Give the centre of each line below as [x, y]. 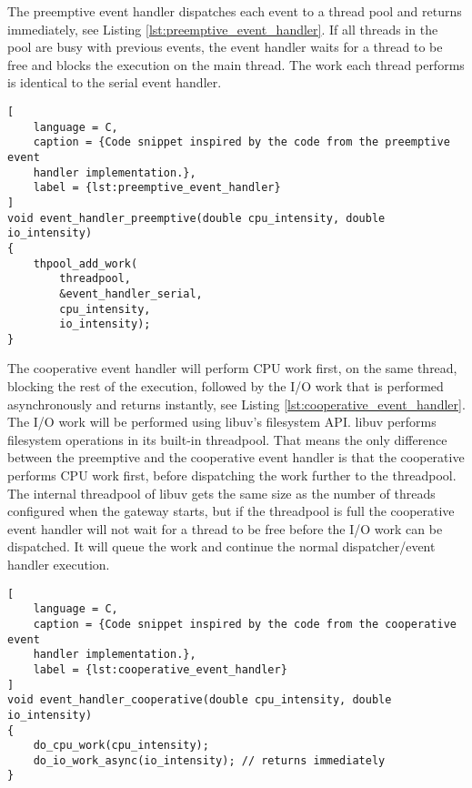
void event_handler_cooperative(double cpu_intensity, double [200, 700]
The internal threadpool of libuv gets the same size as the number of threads [221, 493]
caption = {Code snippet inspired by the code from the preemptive [241, 142]
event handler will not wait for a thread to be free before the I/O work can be [225, 528]
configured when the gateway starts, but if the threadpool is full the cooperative [231, 511]
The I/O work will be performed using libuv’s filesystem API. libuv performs [222, 422]
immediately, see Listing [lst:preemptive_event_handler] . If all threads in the [223, 29]
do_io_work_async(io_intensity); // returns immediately [209, 760]
